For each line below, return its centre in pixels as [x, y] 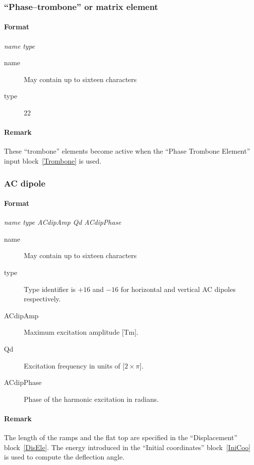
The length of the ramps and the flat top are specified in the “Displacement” [121, 437]
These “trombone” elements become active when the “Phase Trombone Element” [127, 151]
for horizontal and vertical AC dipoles [178, 289]
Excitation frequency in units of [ [74, 365]
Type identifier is [50, 289]
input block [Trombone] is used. [53, 161]
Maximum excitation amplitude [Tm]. [81, 332]
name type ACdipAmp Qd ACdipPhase [63, 222]
